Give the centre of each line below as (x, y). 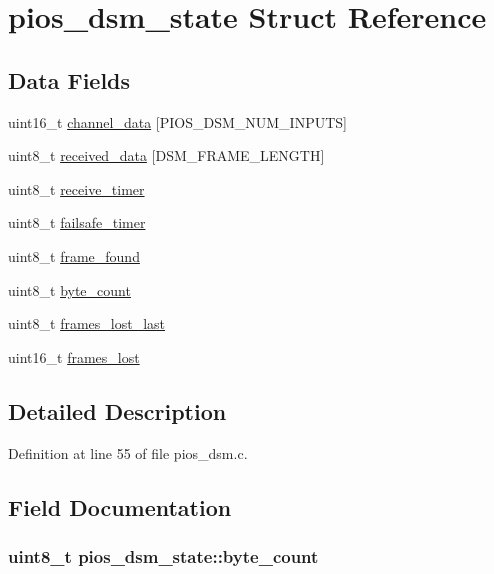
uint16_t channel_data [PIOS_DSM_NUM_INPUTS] (177, 121)
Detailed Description (117, 410)
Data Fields (69, 79)
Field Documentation (120, 506)
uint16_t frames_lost (74, 356)
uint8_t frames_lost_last (86, 323)
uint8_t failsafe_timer (77, 222)
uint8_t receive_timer (76, 188)
